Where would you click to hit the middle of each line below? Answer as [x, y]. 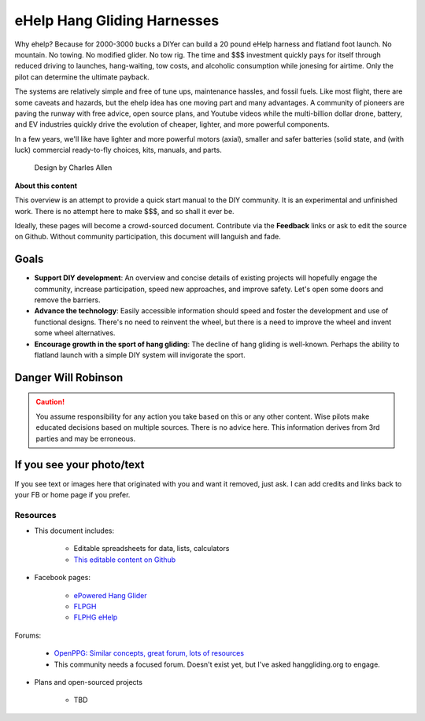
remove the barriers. [67, 300]
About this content [46, 186]
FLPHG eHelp [96, 617]
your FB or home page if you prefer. [72, 494]
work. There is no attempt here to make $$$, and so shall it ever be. [125, 211]
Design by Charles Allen [73, 168]
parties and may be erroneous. [86, 438]
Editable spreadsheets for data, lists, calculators [152, 549]
